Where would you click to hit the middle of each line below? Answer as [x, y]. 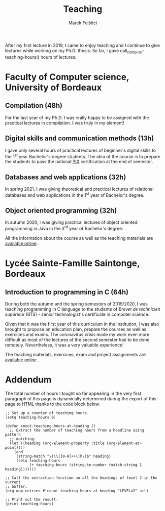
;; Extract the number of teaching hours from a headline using [77, 430]
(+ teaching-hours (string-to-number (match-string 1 [85, 465]
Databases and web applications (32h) [66, 177]
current [13, 482]
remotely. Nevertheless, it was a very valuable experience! [65, 345]
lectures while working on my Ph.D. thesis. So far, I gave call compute [74, 51]
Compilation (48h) [34, 106]
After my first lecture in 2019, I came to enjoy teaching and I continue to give [82, 45]
